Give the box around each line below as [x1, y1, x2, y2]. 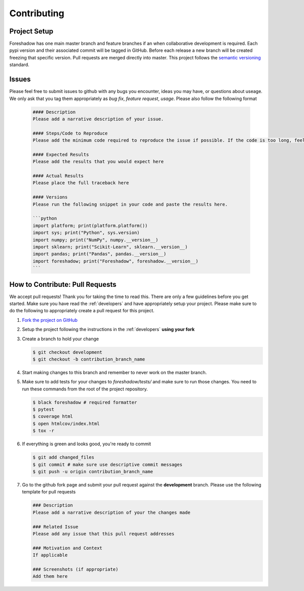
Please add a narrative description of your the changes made [32, 509, 191, 515]
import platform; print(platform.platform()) [32, 222, 148, 228]
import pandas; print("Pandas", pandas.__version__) [32, 251, 167, 257]
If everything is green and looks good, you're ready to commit [22, 441, 151, 447]
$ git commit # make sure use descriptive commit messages [32, 462, 182, 467]
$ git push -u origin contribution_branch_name [32, 469, 153, 474]
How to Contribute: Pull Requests [9, 280, 117, 289]
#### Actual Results [32, 173, 84, 179]
